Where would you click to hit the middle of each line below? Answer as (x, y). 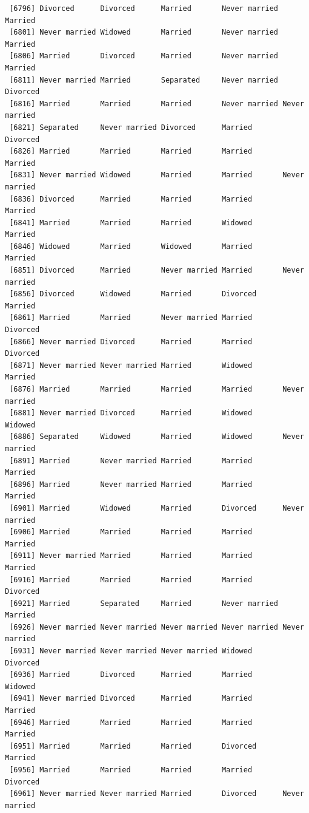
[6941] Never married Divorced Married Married (131, 699)
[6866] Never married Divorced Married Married (131, 342)
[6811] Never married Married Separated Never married (144, 80)
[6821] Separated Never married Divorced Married (131, 127)
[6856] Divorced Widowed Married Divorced (133, 294)
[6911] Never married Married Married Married (131, 556)
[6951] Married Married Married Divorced (133, 746)
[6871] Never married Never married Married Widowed (131, 365)
